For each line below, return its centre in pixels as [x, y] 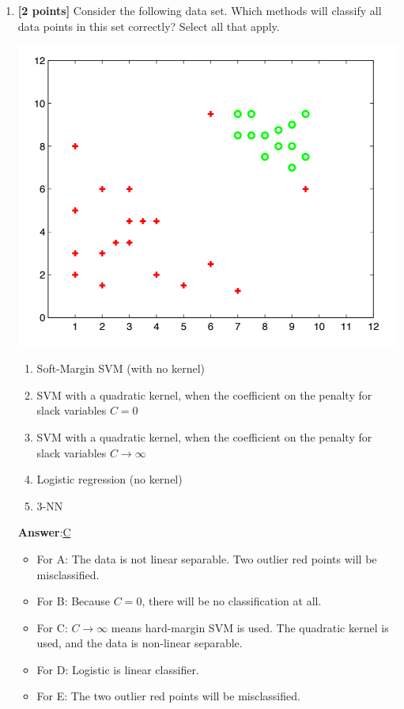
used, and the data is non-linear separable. [140, 643]
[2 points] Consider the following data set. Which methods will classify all [200, 10]
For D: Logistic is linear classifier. [118, 669]
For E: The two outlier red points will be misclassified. [168, 696]
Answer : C [44, 532]
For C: [52, 627]
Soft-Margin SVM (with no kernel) [121, 368]
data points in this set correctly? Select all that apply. [149, 26]
